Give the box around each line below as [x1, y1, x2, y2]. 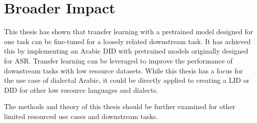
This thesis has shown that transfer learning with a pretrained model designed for [4, 26, 253, 37]
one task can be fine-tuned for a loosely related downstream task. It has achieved [4, 36, 251, 46]
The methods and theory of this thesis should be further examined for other [4, 101, 236, 112]
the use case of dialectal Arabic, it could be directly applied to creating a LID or [4, 75, 250, 85]
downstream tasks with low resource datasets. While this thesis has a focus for [4, 65, 243, 75]
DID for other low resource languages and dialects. [4, 84, 158, 95]
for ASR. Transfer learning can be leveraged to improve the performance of [4, 55, 233, 65]
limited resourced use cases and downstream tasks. [4, 111, 158, 121]
